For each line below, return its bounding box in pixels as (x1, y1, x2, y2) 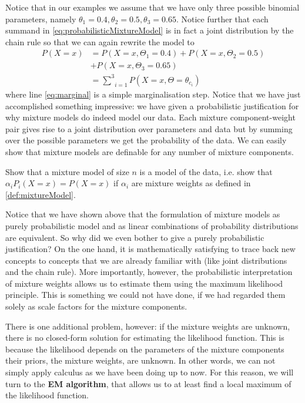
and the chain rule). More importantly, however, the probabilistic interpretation (5, 266, 293, 278)
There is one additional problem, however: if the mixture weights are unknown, (5, 320, 290, 332)
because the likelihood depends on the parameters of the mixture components (5, 342, 284, 355)
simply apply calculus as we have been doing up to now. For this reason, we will (5, 366, 294, 378)
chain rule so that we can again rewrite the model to (5, 35, 195, 48)
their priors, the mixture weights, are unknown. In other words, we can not (5, 354, 276, 367)
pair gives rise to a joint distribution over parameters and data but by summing (5, 122, 293, 135)
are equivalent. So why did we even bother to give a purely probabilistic (5, 231, 264, 243)
